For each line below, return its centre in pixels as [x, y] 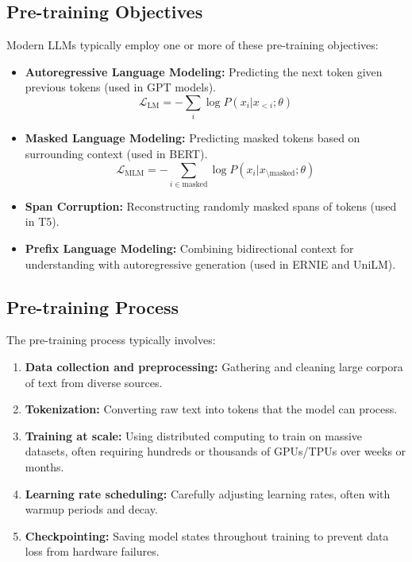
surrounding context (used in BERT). [116, 153]
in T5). [42, 221]
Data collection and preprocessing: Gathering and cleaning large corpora [214, 366]
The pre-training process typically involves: [111, 340]
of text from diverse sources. [94, 382]
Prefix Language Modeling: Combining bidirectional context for [189, 248]
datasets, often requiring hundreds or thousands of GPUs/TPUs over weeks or [216, 451]
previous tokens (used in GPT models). [120, 87]
